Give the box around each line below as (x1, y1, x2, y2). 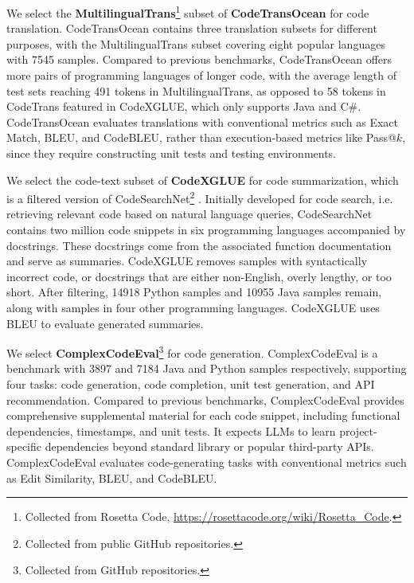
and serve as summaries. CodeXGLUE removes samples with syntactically (6, 252, 368, 269)
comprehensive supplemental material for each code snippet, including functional (6, 407, 400, 424)
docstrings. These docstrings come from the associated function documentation (6, 237, 392, 253)
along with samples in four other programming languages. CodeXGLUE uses (6, 299, 380, 315)
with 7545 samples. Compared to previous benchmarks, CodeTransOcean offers (6, 51, 393, 68)
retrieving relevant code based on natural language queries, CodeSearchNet (6, 205, 373, 222)
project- (339, 422, 377, 439)
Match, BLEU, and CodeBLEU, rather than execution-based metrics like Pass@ (6, 129, 396, 146)
